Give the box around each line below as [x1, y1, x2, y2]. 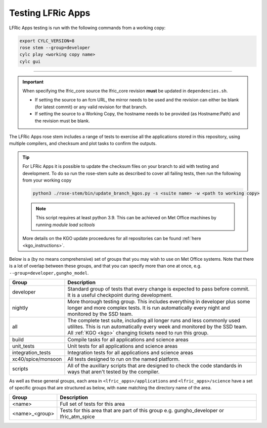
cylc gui [19, 58, 41, 64]
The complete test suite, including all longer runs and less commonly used [67, 317, 241, 324]
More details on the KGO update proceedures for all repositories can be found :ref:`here [22, 236, 201, 241]
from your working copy [22, 177, 72, 183]
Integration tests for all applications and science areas [67, 349, 194, 356]
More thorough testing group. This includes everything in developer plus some [67, 298, 250, 305]
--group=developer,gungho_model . [9, 270, 89, 276]
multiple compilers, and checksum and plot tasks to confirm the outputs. [9, 141, 157, 146]
